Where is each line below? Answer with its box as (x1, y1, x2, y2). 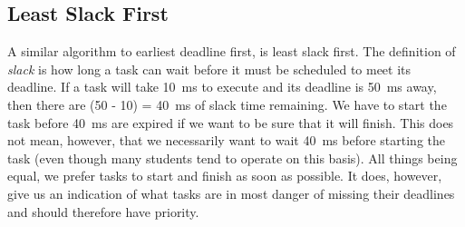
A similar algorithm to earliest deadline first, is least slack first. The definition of (7, 42, 456, 61)
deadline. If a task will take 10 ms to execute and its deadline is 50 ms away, (7, 77, 437, 96)
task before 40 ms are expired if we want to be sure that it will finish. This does (7, 113, 454, 132)
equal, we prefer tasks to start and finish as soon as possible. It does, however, (7, 166, 442, 185)
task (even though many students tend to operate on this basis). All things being (7, 148, 458, 167)
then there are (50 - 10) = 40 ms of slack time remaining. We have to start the (7, 94, 447, 113)
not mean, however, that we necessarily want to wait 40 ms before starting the (7, 131, 446, 150)
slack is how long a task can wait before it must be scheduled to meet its (7, 59, 412, 78)
